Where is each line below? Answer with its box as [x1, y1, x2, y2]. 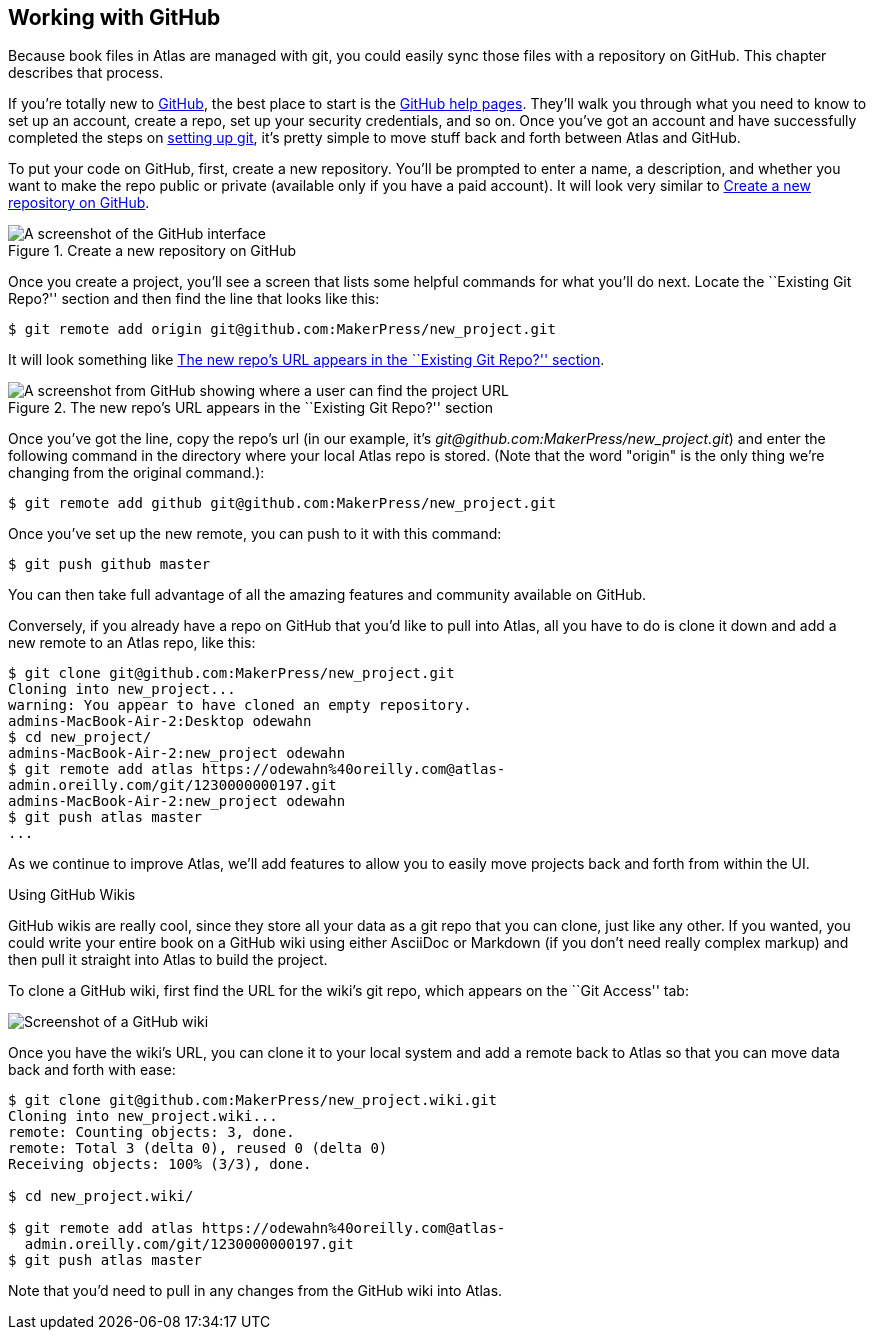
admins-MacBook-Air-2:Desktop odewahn [8, 713, 312, 730]
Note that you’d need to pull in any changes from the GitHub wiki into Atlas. [8, 1282, 503, 1300]
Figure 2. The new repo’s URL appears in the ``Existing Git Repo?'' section [8, 399, 494, 417]
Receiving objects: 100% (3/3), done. [8, 1156, 312, 1173]
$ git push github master [8, 556, 211, 573]
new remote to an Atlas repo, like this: [8, 634, 256, 652]
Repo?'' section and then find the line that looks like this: [8, 290, 380, 308]
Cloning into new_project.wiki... [8, 1108, 278, 1125]
